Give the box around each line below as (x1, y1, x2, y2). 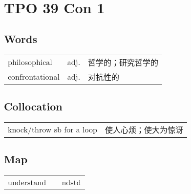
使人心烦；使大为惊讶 (105, 124, 183, 135)
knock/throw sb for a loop (8, 124, 97, 135)
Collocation (4, 98, 63, 113)
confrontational (8, 71, 60, 83)
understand (8, 176, 46, 188)
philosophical (8, 56, 52, 68)
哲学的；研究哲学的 (88, 56, 159, 68)
